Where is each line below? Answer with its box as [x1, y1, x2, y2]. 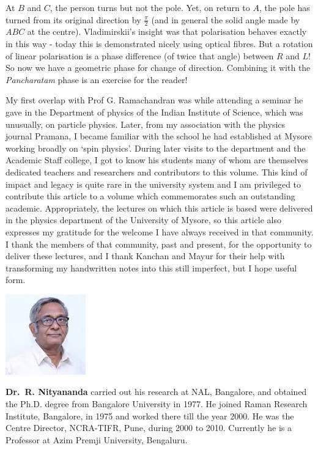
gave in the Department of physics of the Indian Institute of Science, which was [6, 105, 303, 118]
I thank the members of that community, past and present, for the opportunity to [6, 237, 312, 250]
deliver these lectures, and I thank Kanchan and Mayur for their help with [6, 249, 285, 262]
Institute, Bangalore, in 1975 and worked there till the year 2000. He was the [6, 409, 294, 422]
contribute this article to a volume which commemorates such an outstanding [6, 190, 295, 202]
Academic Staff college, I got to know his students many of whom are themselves [6, 153, 308, 166]
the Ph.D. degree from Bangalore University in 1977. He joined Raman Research [6, 397, 308, 410]
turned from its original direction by [6, 13, 141, 26]
